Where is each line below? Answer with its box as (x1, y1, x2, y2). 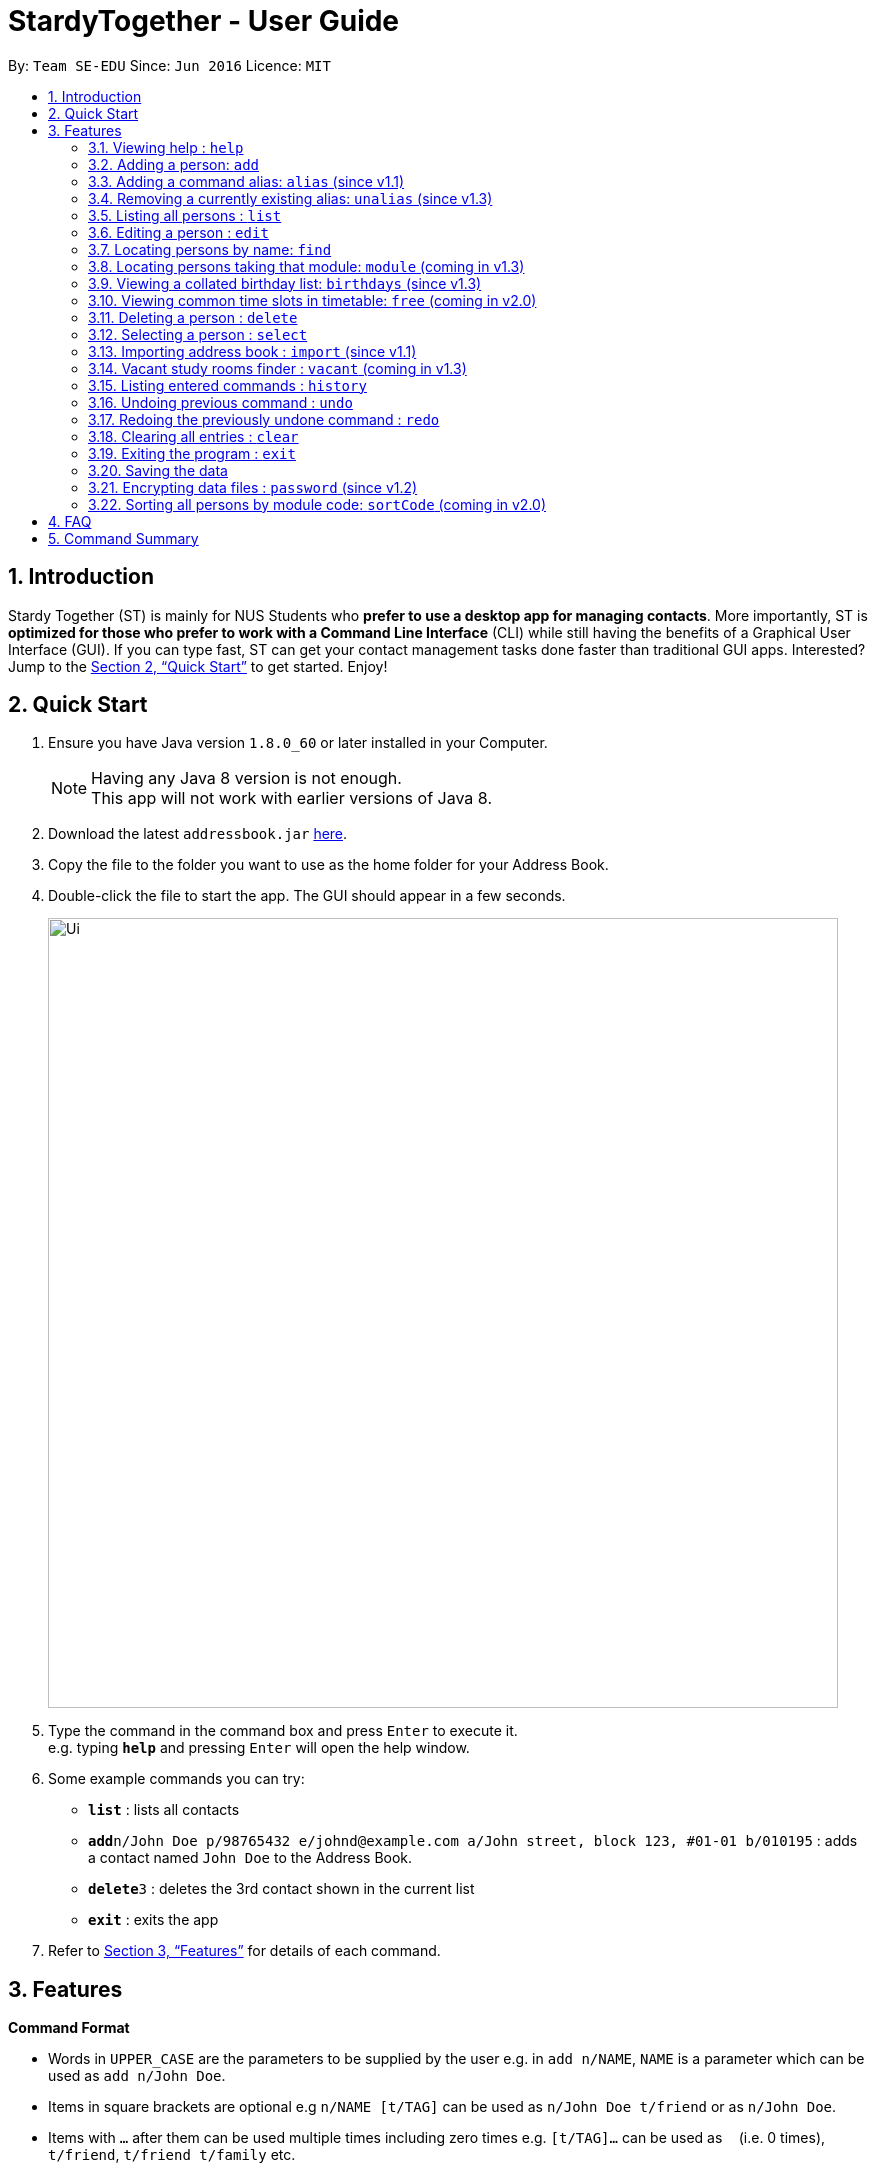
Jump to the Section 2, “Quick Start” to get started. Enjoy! (8, 657, 388, 675)
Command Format (8, 2019, 130, 2037)
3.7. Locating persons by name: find (88, 240, 332, 258)
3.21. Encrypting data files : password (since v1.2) (88, 478, 418, 496)
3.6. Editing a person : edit (88, 223, 269, 241)
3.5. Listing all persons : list (88, 206, 282, 224)
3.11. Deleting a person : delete (88, 308, 298, 326)
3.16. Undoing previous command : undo (88, 393, 353, 411)
